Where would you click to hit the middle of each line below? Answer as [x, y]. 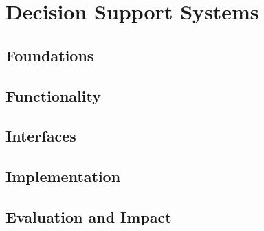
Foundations [50, 55]
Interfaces [41, 136]
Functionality [53, 95]
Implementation [63, 176]
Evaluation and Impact [89, 216]
